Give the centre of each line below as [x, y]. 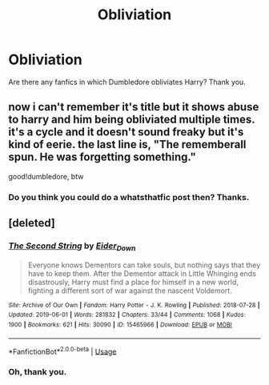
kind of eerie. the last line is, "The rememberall [127, 144]
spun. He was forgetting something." [102, 157]
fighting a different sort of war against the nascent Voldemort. [130, 291]
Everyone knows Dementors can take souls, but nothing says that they [144, 265]
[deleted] [32, 223]
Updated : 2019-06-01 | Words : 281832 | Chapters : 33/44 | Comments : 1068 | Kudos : [127, 315]
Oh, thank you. [38, 372]
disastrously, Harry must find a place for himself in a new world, [133, 282]
